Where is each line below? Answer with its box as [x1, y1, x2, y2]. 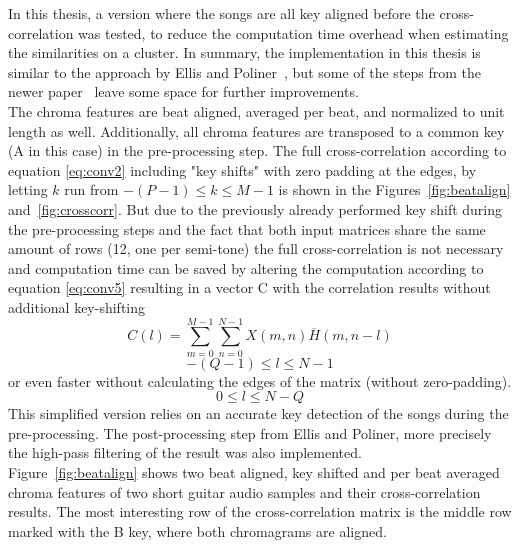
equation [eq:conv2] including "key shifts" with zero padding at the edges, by [8, 159, 477, 180]
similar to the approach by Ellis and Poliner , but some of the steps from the [8, 61, 482, 82]
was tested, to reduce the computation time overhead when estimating [78, 22, 509, 43]
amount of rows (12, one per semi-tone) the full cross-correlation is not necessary [8, 238, 504, 259]
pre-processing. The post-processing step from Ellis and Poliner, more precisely [8, 422, 492, 443]
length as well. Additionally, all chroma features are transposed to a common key [8, 120, 505, 141]
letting [8, 179, 48, 200]
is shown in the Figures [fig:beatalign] [278, 179, 511, 200]
